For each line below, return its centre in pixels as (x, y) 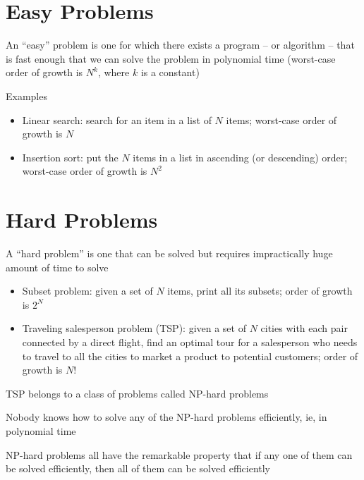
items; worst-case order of (281, 119)
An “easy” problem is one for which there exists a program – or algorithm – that (180, 45)
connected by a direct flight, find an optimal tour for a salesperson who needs (190, 341)
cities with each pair (304, 328)
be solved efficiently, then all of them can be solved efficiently (138, 468)
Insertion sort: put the (70, 157)
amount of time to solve (57, 267)
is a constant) (170, 72)
